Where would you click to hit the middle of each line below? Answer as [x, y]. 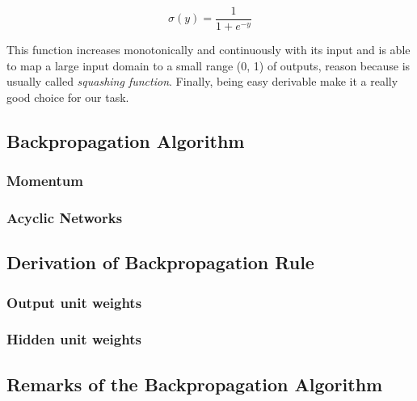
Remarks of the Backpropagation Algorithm [195, 384]
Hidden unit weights [74, 339]
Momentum [45, 181]
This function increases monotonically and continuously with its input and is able [208, 50]
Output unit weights [74, 302]
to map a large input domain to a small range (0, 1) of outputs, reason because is [208, 65]
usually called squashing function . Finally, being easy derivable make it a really [202, 81]
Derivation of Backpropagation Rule [160, 262]
